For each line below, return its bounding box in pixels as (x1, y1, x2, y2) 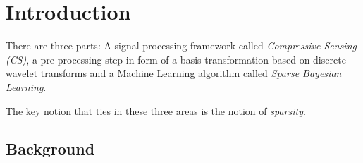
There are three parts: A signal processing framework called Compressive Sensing (6, 38, 357, 53)
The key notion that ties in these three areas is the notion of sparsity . (6, 103, 306, 118)
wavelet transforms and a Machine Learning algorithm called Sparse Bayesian (6, 66, 342, 80)
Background (6, 138, 95, 159)
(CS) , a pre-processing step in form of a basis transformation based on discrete (6, 52, 346, 66)
